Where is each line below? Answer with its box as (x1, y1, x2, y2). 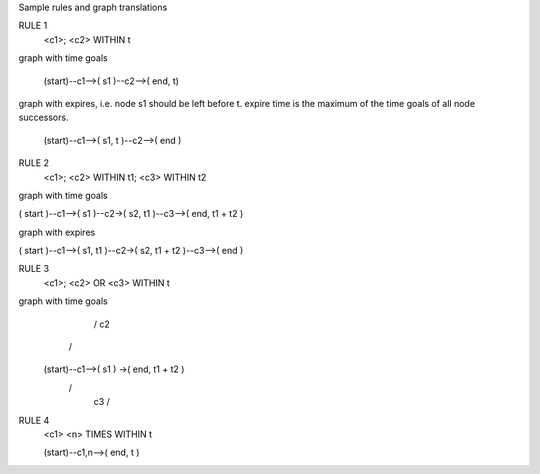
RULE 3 (18, 263, 50, 275)
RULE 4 (18, 414, 50, 426)
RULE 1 (18, 20, 48, 32)
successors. (18, 111, 69, 124)
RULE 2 (18, 157, 50, 169)
